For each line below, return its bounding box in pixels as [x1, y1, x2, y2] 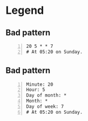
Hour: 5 [26, 87, 45, 93]
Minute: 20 [26, 81, 53, 87]
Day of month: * [26, 92, 67, 99]
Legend [5, 4, 44, 17]
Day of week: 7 [26, 104, 64, 110]
